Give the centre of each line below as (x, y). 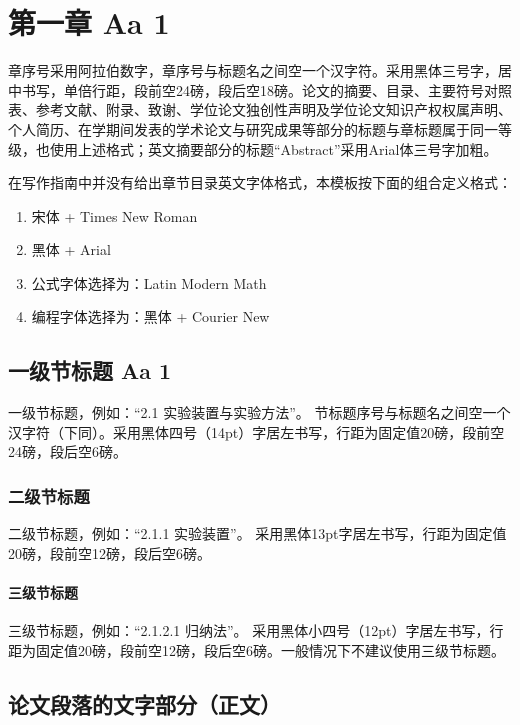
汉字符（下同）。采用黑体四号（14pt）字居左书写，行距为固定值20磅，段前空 (256, 431)
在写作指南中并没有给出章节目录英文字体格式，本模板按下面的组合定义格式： (260, 182)
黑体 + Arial (71, 249)
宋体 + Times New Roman (114, 215)
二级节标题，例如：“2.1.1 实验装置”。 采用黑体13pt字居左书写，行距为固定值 (257, 533)
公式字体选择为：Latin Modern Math (149, 282)
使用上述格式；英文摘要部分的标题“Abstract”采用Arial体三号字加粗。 (273, 148)
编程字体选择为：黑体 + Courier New (150, 316)
